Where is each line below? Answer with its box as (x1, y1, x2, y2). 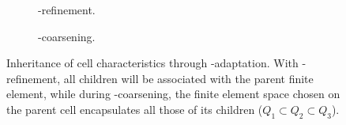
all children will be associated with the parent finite (63, 70, 314, 86)
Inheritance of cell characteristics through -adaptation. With (6, 55, 299, 71)
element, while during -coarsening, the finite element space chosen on (6, 85, 340, 102)
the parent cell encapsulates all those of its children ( (6, 100, 263, 117)
